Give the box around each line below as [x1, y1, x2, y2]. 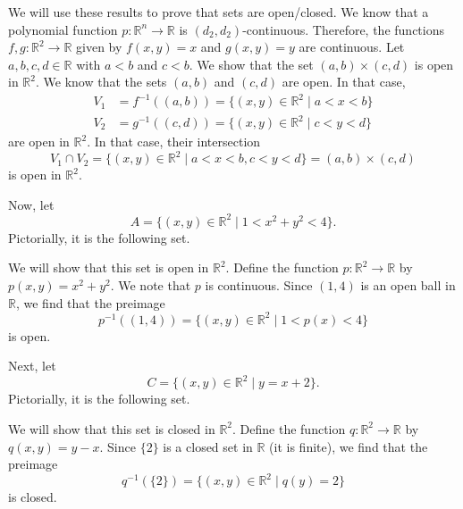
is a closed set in [163, 437, 253, 455]
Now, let [8, 195, 55, 213]
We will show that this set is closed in [8, 419, 215, 438]
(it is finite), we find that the [269, 437, 428, 455]
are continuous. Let [299, 38, 405, 56]
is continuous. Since [205, 276, 313, 294]
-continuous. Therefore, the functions [242, 20, 444, 38]
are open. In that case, [282, 72, 406, 91]
